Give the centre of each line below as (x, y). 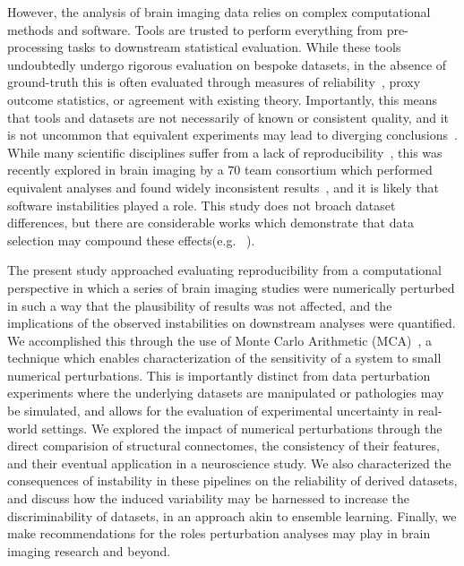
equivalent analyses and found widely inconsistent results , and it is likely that (223, 187)
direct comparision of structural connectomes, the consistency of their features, (223, 446)
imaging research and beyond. (89, 550)
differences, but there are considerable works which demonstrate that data (211, 223)
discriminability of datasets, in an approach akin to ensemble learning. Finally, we (232, 515)
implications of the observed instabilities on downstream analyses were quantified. (232, 323)
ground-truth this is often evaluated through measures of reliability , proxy (214, 82)
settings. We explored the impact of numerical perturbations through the (242, 428)
